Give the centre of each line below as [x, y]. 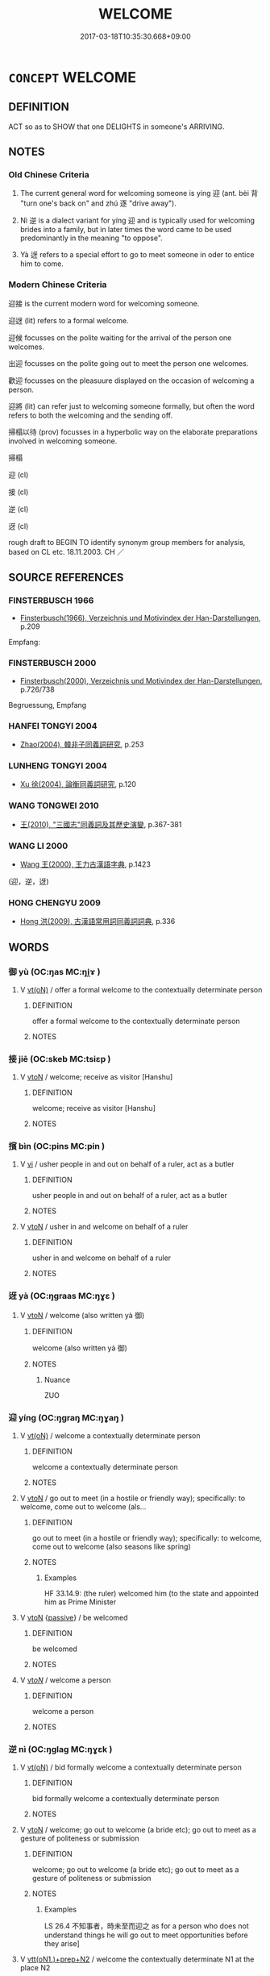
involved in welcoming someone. [63, 441]
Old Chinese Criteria [49, 175]
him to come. [42, 264]
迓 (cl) [19, 526]
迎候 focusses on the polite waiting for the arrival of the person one [120, 337]
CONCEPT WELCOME [73, 77]
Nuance [57, 1379]
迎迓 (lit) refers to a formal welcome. [69, 320]
